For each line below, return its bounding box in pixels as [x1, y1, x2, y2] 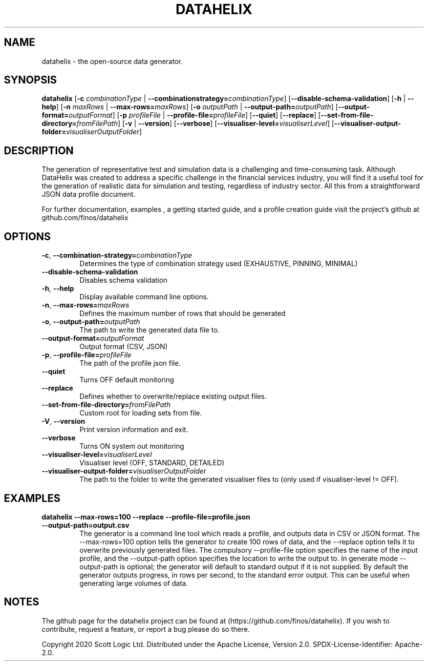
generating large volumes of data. [79, 579, 188, 587]
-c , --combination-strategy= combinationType [42, 251, 193, 260]
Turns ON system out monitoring [79, 442, 184, 451]
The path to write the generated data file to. [79, 326, 220, 334]
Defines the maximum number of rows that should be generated [79, 309, 286, 318]
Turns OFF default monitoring [79, 375, 174, 384]
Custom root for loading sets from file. [79, 409, 202, 417]
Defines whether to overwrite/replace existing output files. [79, 392, 267, 401]
